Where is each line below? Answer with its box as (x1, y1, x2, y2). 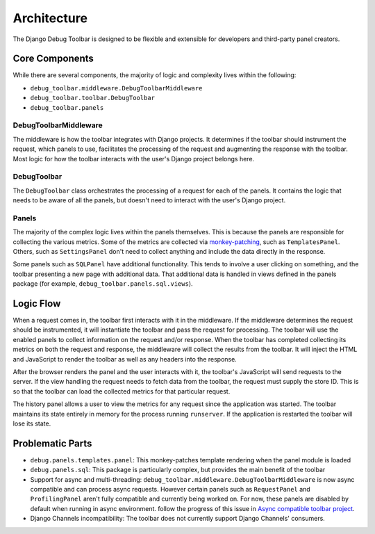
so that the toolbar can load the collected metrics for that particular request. (12, 387, 231, 396)
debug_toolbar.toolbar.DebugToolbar (30, 94, 156, 102)
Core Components (12, 53, 94, 65)
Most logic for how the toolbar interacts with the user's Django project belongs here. (12, 154, 255, 163)
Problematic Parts (12, 437, 92, 449)
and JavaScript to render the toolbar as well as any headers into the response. (12, 355, 237, 363)
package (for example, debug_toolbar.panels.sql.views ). (12, 280, 194, 288)
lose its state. (12, 419, 51, 428)
